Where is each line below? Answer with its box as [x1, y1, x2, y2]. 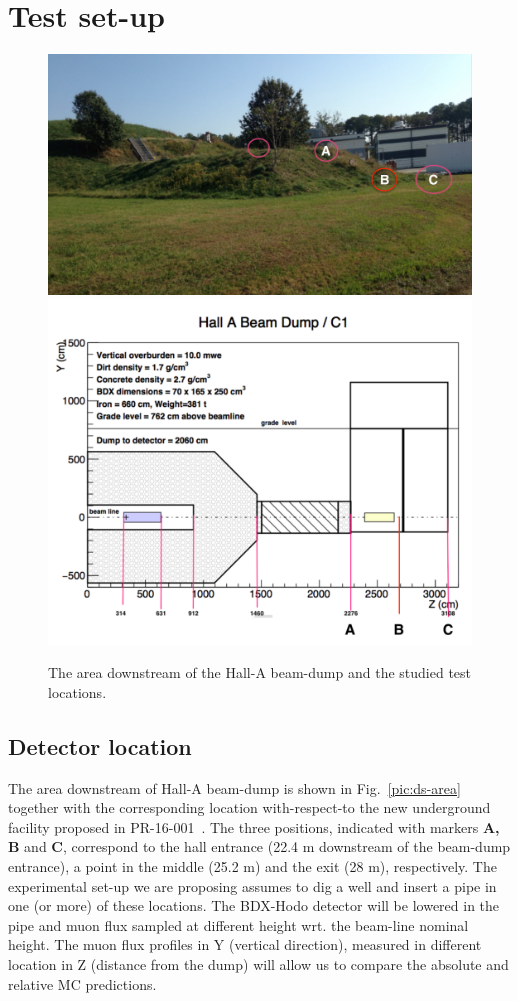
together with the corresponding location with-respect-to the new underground [8, 797, 491, 818]
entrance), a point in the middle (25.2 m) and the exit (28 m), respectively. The [8, 855, 497, 876]
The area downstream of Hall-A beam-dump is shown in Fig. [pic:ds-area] [8, 777, 461, 798]
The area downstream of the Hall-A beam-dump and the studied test [48, 662, 472, 683]
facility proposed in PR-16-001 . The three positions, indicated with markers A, [8, 816, 500, 837]
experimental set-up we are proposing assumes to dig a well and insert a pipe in [8, 875, 497, 896]
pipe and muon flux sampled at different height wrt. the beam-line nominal [8, 914, 469, 935]
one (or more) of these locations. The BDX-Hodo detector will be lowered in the [8, 895, 500, 916]
